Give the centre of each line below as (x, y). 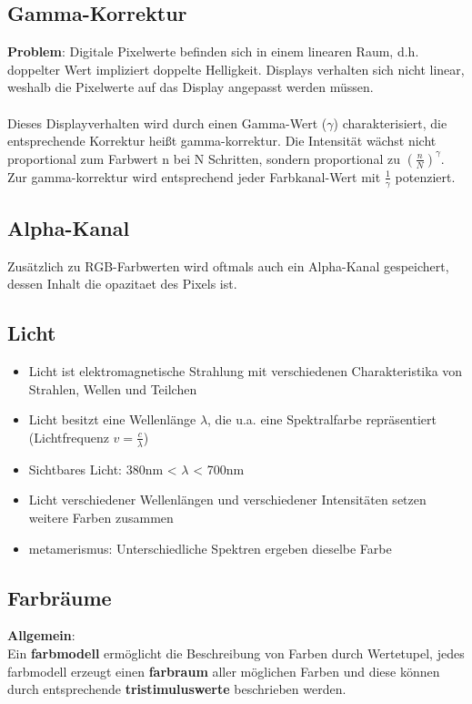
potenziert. (425, 176)
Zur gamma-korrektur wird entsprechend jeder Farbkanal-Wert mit (194, 176)
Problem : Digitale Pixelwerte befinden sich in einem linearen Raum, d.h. (213, 51)
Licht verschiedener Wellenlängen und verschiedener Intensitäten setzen (227, 500)
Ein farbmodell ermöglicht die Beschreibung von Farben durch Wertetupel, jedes (236, 653)
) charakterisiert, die (390, 122)
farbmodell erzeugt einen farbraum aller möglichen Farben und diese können (224, 671)
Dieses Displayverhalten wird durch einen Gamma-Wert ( (167, 122)
